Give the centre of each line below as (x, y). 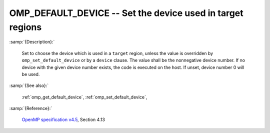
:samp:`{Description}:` (32, 42)
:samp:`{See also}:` (29, 85)
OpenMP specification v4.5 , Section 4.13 (63, 119)
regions (25, 27)
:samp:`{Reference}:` (31, 108)
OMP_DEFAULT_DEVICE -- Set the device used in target (126, 13)
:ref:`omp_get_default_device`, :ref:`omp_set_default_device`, (84, 97)
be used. (31, 74)
